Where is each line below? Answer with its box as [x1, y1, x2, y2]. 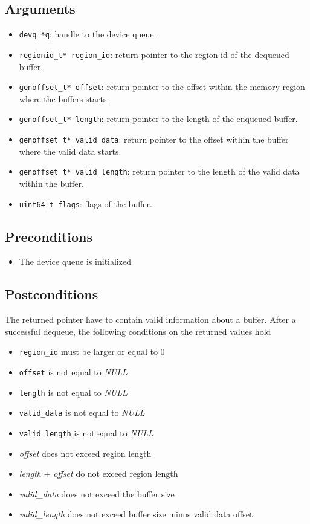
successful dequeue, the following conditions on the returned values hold [5, 325, 271, 337]
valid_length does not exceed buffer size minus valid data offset [19, 508, 253, 520]
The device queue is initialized [19, 255, 131, 268]
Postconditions [5, 285, 98, 303]
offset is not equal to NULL [19, 366, 128, 378]
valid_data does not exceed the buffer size [19, 487, 175, 500]
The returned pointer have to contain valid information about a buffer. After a [5, 313, 296, 326]
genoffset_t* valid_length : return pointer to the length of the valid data [19, 165, 300, 178]
